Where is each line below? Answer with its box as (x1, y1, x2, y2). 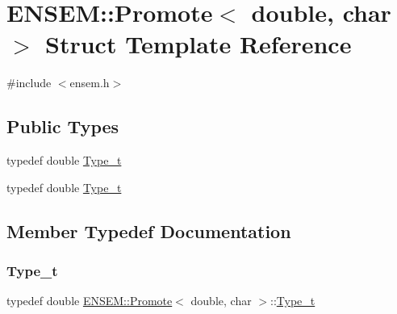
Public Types (6, 114, 119, 139)
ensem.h (69, 74, 110, 91)
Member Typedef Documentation (6, 218, 291, 243)
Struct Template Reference (45, 27, 352, 61)
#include (6, 74, 52, 91)
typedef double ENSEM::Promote (6, 292, 173, 309)
